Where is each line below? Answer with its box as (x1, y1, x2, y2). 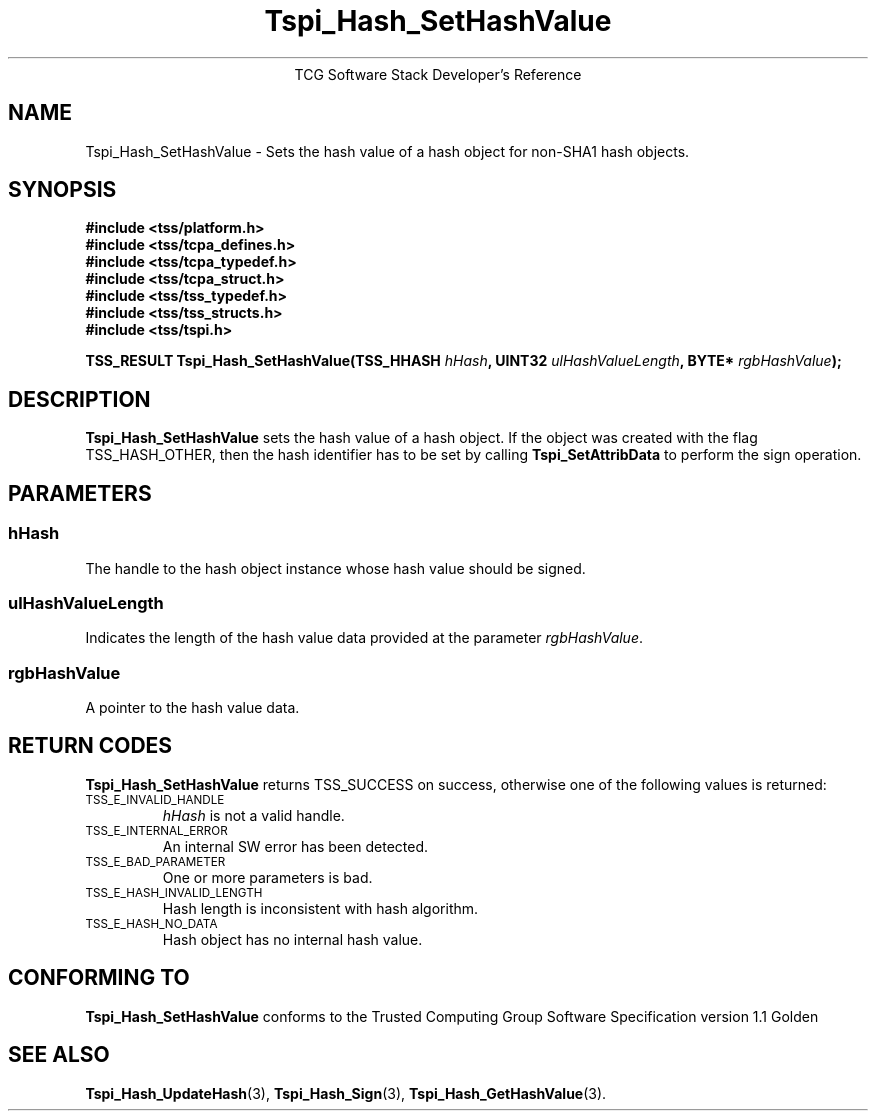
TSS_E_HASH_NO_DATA (85, 916, 218, 931)
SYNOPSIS (8, 177, 117, 203)
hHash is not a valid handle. (162, 806, 345, 824)
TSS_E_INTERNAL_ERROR (85, 823, 228, 838)
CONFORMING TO (8, 965, 190, 991)
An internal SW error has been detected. (162, 837, 429, 855)
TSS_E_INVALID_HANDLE (85, 792, 225, 807)
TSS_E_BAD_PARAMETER (85, 854, 226, 869)
